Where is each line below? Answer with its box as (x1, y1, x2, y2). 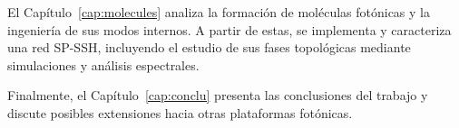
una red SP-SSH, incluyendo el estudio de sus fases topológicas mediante (7, 38, 411, 57)
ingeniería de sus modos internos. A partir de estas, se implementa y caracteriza (7, 20, 452, 39)
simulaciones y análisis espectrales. (7, 55, 200, 74)
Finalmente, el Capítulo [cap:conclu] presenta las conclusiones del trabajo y (7, 86, 428, 105)
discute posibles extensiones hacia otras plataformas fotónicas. (7, 103, 353, 122)
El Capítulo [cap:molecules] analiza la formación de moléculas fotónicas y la (7, 3, 430, 21)
